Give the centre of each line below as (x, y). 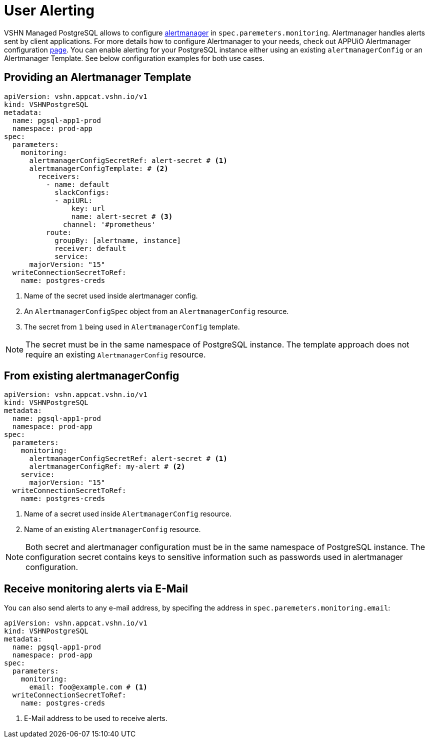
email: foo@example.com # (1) (88, 687)
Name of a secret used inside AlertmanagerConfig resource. (128, 514)
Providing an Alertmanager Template (98, 77)
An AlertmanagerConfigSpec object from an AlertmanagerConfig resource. (156, 311)
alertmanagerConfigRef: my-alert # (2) (107, 467)
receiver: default (90, 248)
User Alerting (49, 10)
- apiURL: (74, 200)
